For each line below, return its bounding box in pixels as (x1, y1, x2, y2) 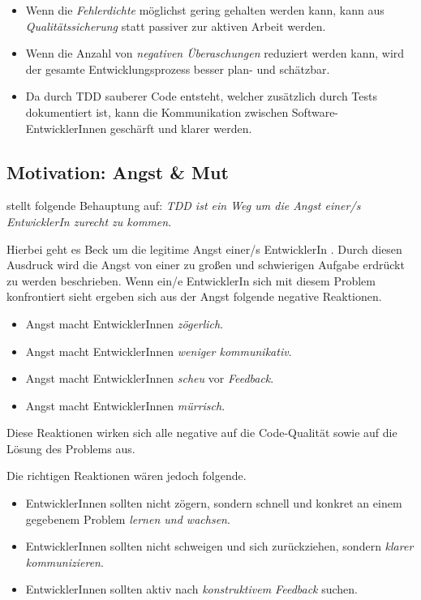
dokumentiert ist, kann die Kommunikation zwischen (25, 103, 289, 120)
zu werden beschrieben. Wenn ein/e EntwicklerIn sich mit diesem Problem (6, 272, 376, 289)
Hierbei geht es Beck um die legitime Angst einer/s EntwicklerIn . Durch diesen (6, 240, 402, 257)
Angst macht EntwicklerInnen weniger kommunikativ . (25, 342, 292, 359)
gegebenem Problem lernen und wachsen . (25, 510, 230, 527)
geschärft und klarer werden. (110, 119, 252, 136)
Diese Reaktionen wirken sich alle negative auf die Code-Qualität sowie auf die (6, 424, 397, 441)
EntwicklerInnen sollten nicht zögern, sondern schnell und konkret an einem (25, 495, 402, 512)
